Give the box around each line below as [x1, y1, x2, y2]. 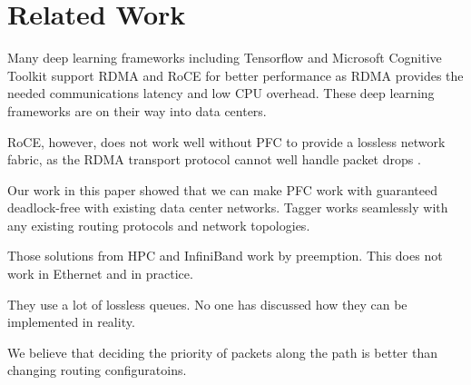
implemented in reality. [7, 312, 135, 331]
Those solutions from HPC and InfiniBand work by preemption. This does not [7, 246, 443, 265]
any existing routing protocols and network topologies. [7, 215, 310, 234]
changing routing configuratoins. [7, 360, 187, 380]
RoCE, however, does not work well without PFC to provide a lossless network [7, 132, 446, 151]
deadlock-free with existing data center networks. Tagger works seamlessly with [7, 198, 448, 217]
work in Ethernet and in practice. [7, 264, 193, 283]
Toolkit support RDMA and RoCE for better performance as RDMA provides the [7, 65, 464, 84]
